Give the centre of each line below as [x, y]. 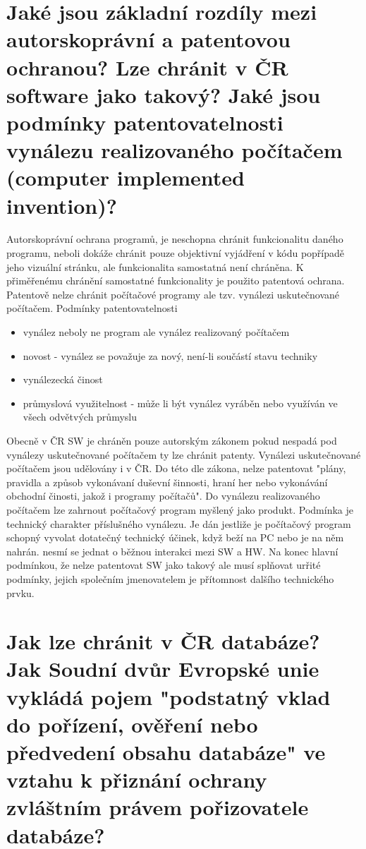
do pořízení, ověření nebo [132, 724]
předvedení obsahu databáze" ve [166, 752]
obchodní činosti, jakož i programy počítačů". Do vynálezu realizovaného [163, 496]
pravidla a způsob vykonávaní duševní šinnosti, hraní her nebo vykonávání [167, 482]
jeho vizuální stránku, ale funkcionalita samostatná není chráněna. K [155, 266]
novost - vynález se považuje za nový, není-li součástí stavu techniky [170, 355]
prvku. [20, 592]
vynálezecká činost [63, 379]
